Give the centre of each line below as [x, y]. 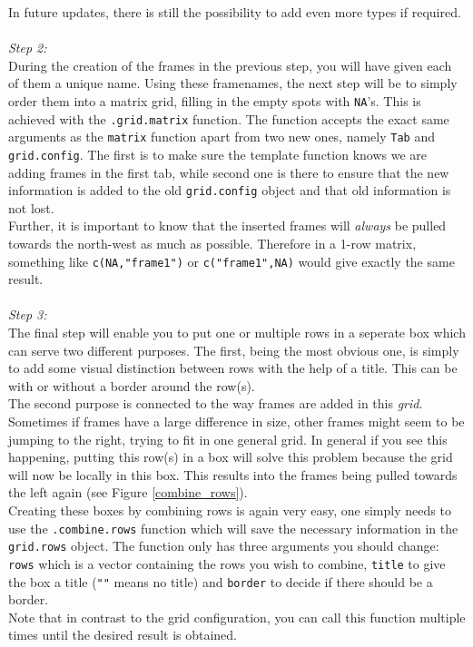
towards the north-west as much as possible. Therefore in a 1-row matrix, [212, 244]
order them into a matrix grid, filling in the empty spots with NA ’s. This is [215, 100]
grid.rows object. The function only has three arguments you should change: [224, 546]
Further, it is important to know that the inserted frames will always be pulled [227, 225]
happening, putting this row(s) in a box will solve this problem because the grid [231, 457]
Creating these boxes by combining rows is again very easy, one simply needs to [230, 510]
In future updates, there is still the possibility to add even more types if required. [235, 12]
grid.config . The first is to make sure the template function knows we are [218, 154]
